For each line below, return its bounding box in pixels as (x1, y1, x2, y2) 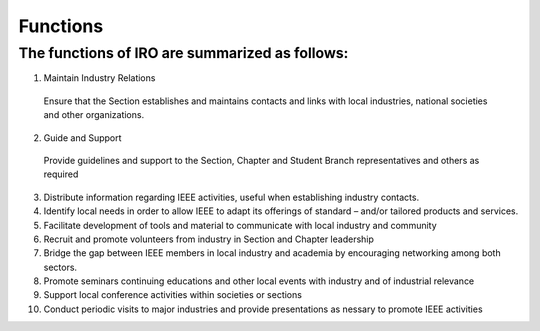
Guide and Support (43, 131, 122, 144)
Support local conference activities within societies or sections (43, 289, 302, 301)
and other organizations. (43, 109, 145, 121)
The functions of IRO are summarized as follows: (18, 44, 349, 62)
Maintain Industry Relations (43, 72, 156, 84)
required (43, 168, 79, 180)
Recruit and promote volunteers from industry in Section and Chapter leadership (43, 233, 375, 245)
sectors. (43, 261, 78, 273)
